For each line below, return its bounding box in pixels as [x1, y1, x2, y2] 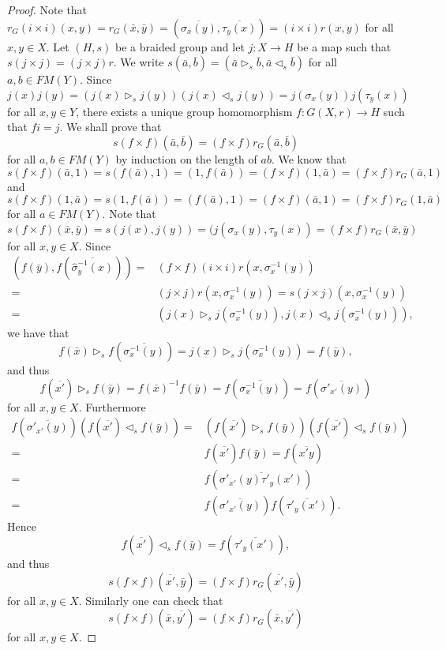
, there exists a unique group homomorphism [76, 103, 293, 119]
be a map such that [297, 38, 392, 54]
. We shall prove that [59, 118, 162, 135]
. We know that [271, 150, 347, 167]
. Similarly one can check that [78, 592, 223, 608]
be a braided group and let [115, 38, 245, 54]
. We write [113, 54, 164, 70]
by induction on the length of [115, 150, 257, 167]
